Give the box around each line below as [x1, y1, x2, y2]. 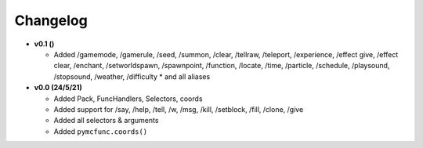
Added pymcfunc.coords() [53, 126, 148, 136]
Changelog [14, 12, 88, 29]
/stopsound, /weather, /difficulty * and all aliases [53, 71, 211, 81]
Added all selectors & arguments [53, 116, 159, 125]
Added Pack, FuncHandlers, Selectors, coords [53, 94, 203, 103]
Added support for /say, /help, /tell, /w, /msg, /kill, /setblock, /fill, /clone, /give [53, 104, 304, 114]
